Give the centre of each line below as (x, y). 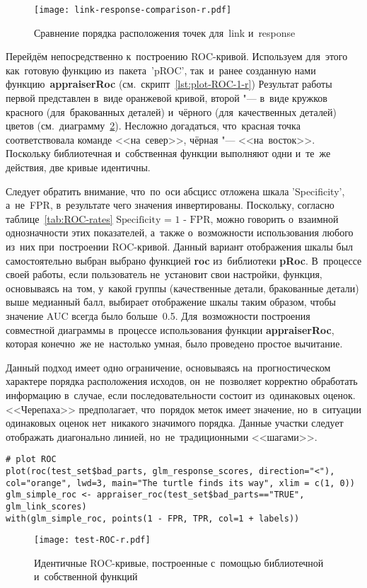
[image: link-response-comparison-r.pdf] (133, 10)
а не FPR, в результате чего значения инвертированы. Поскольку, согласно (170, 205)
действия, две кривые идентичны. (78, 167)
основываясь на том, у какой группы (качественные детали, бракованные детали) (182, 288)
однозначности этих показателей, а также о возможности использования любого (180, 232)
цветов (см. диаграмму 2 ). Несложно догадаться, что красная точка (153, 126)
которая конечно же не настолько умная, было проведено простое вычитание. (174, 344)
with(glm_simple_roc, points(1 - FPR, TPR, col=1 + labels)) (153, 518)
